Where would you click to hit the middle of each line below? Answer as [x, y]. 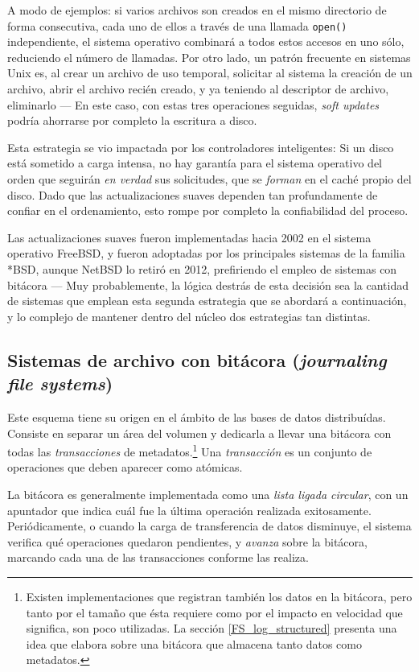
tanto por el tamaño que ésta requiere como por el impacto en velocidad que [214, 612]
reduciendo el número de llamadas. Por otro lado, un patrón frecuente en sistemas [209, 57]
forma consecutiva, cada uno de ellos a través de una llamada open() [177, 25]
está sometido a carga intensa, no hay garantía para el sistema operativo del [195, 163]
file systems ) [60, 383]
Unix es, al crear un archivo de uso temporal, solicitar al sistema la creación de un [210, 73]
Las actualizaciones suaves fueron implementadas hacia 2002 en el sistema [189, 237]
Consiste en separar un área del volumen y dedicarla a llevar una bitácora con [199, 433]
